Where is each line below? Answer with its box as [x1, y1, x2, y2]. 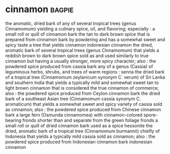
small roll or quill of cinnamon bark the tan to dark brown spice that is [5, 31, 150, 37]
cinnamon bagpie [5, 4, 74, 15]
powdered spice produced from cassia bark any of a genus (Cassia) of [5, 63, 153, 69]
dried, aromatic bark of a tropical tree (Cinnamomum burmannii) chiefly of [5, 128, 160, 134]
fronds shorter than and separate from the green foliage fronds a [22, 117, 158, 123]
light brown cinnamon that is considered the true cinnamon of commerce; [5, 85, 159, 91]
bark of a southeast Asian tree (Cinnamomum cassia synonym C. [5, 95, 141, 102]
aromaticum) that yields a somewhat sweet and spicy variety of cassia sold [5, 101, 162, 107]
